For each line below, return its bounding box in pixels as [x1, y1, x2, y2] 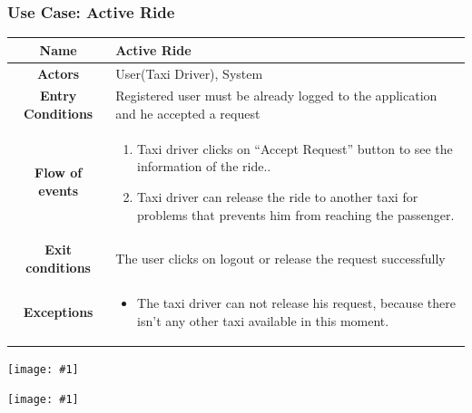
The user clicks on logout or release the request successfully [115, 249, 446, 268]
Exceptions [23, 302, 93, 321]
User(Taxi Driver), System [115, 63, 263, 82]
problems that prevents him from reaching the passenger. [137, 205, 455, 224]
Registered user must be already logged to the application [115, 86, 438, 105]
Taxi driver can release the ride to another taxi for [137, 187, 418, 206]
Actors [37, 63, 80, 82]
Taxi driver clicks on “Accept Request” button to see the [137, 139, 453, 158]
